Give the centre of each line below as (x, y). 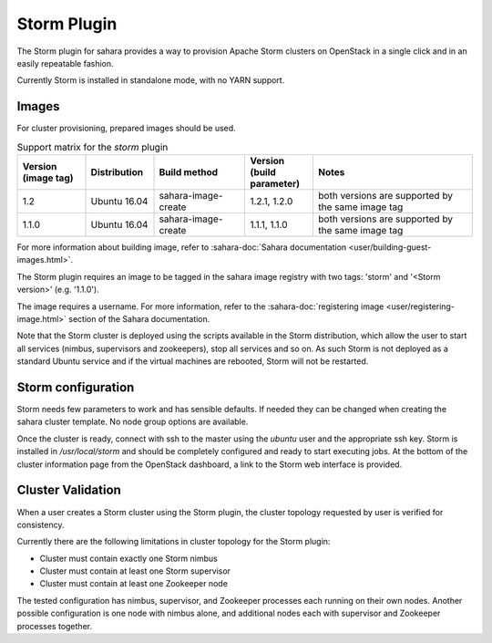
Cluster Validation (69, 490)
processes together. (55, 626)
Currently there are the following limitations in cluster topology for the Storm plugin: (174, 542)
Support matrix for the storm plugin (92, 147)
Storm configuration (76, 387)
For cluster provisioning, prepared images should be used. (126, 129)
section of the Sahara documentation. (139, 318)
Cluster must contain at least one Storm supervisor (135, 571)
